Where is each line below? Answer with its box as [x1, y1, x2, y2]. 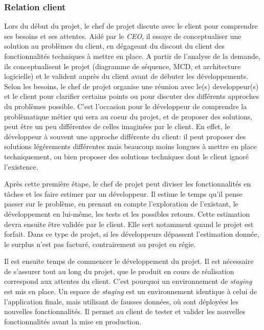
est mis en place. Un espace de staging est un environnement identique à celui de [4, 286, 257, 297]
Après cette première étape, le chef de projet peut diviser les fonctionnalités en [4, 178, 251, 189]
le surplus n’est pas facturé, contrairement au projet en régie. [4, 238, 196, 249]
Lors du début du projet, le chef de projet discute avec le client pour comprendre [4, 20, 258, 31]
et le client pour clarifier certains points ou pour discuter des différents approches [4, 91, 259, 101]
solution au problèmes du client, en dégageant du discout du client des [4, 40, 225, 51]
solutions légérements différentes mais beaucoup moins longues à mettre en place [4, 141, 257, 152]
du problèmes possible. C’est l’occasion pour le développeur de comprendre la [4, 100, 247, 111]
